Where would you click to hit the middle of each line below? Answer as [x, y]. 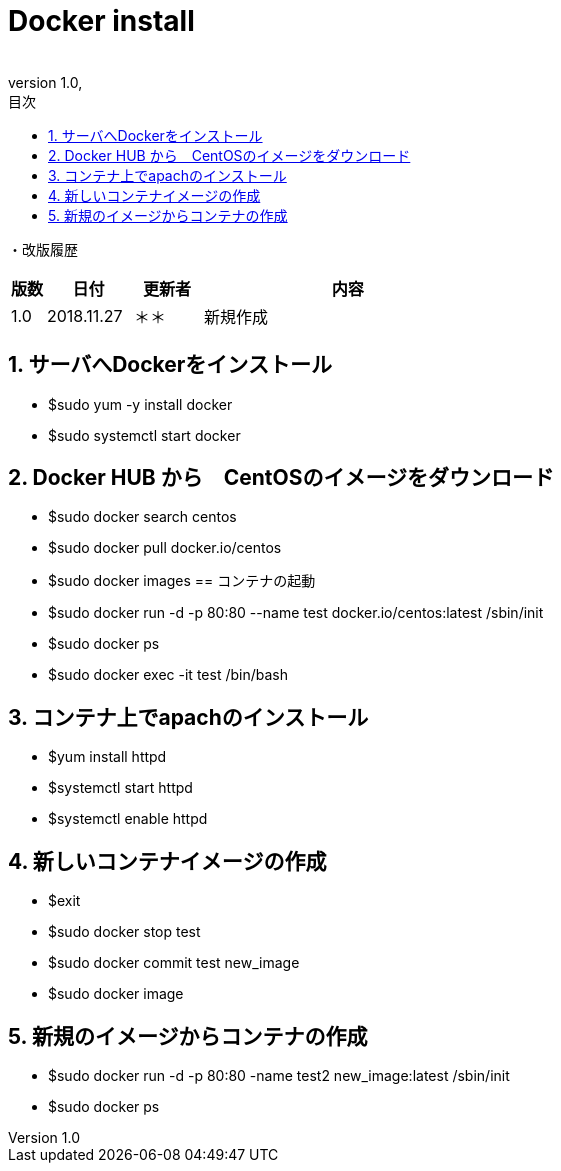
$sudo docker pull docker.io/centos [165, 548]
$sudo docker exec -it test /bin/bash [168, 675]
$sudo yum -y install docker [140, 404]
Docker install [101, 21]
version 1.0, [45, 82]
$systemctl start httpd [120, 788]
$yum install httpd [107, 757]
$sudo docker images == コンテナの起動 [182, 581]
